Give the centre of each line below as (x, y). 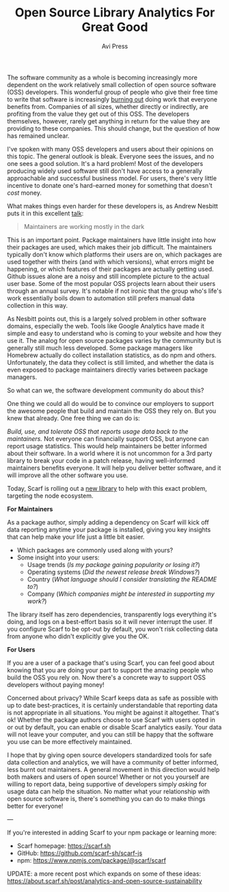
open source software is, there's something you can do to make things (106, 798)
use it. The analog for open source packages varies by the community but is (114, 340)
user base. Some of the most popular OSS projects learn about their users (111, 283)
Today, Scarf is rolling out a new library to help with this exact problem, (107, 488)
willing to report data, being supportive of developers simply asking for (107, 784)
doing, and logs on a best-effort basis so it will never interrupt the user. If (110, 621)
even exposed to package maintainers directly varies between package (108, 370)
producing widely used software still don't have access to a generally (105, 171)
